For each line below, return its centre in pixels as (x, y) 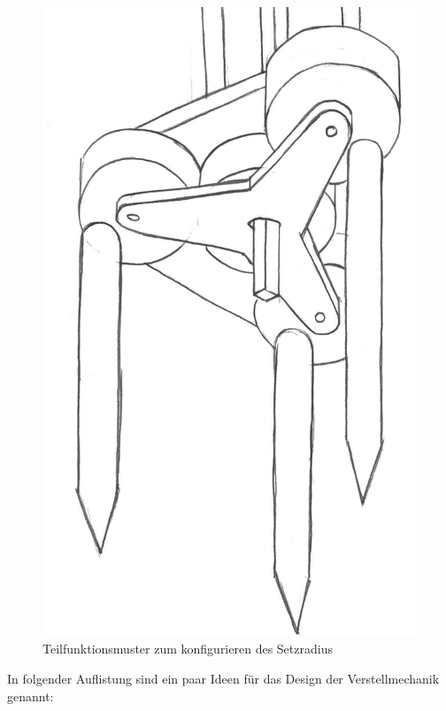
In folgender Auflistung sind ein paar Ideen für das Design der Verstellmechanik (223, 678)
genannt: (31, 696)
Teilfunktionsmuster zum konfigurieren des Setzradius (188, 649)
